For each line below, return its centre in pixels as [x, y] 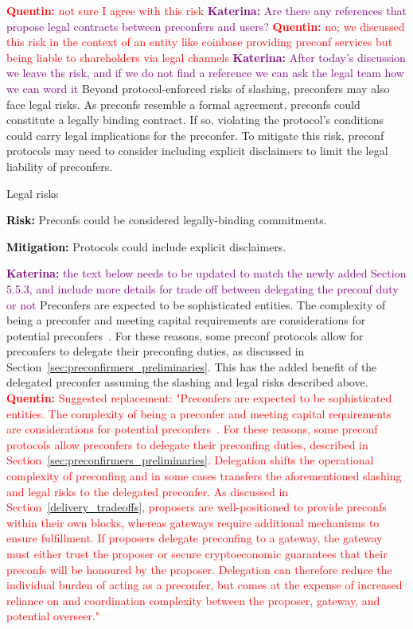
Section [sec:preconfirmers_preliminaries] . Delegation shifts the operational [190, 460]
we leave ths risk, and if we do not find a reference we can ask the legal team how [205, 73]
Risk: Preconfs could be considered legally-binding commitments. [167, 220]
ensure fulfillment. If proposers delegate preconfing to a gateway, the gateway [195, 538]
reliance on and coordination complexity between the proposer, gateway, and [193, 600]
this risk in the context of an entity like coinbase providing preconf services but [200, 42]
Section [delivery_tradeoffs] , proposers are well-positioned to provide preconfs [197, 507]
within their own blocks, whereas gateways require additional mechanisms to [193, 522]
